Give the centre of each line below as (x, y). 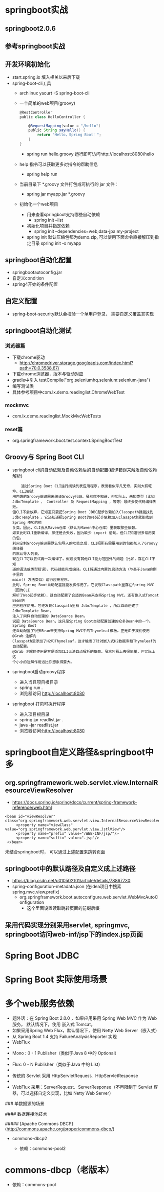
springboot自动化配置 (38, 260)
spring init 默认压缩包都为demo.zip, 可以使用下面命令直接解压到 (91, 237)
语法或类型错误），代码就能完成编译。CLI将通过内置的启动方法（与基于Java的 (86, 569)
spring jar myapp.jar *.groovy (56, 194)
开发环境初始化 (28, 64)
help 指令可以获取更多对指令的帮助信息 (59, 164)
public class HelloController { (52, 117)
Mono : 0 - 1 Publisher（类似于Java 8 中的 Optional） (65, 1053)
